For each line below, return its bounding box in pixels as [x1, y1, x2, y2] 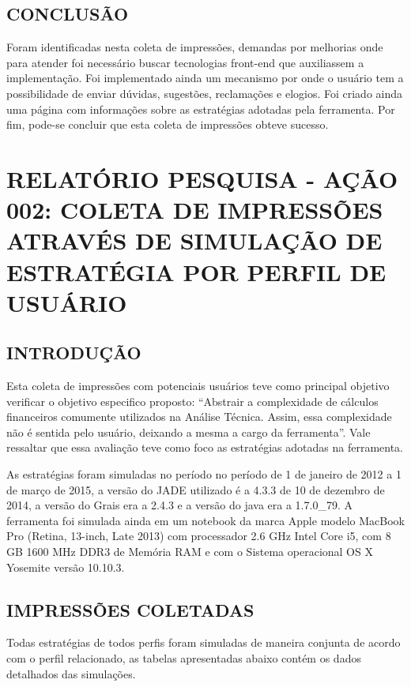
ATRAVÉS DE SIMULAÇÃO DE [6, 224, 383, 257]
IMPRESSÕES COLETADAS [6, 597, 255, 621]
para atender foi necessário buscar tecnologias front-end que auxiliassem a [6, 54, 364, 70]
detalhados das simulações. [6, 665, 136, 681]
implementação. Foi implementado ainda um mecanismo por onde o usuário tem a [6, 69, 404, 86]
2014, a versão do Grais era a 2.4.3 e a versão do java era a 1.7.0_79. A [6, 497, 353, 513]
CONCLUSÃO [6, 2, 129, 26]
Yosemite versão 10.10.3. [6, 558, 125, 575]
